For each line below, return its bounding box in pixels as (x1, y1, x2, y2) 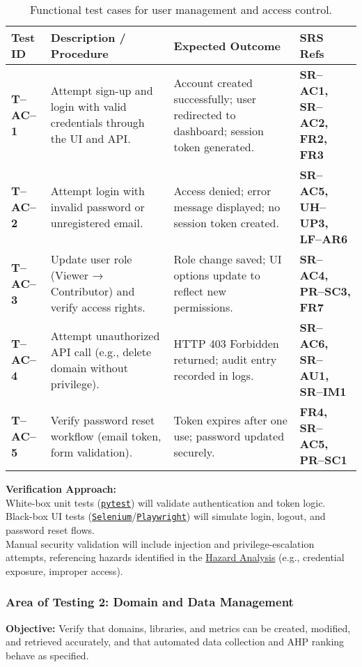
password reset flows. (6, 522, 95, 537)
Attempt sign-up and (50, 82, 153, 98)
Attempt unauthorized (50, 327, 160, 344)
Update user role (50, 251, 132, 267)
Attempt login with (50, 183, 145, 199)
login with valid (50, 98, 127, 114)
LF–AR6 (299, 231, 348, 247)
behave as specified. (6, 647, 89, 662)
